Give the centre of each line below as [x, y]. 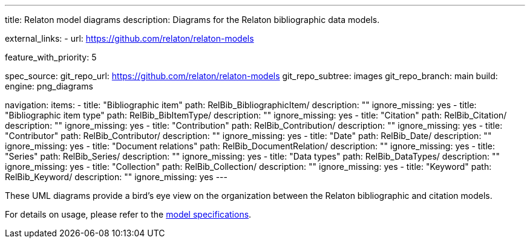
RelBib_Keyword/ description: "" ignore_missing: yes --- [116, 177]
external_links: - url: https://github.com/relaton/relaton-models [129, 38]
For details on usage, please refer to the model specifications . [128, 214]
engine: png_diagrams [49, 86]
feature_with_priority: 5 [51, 57]
